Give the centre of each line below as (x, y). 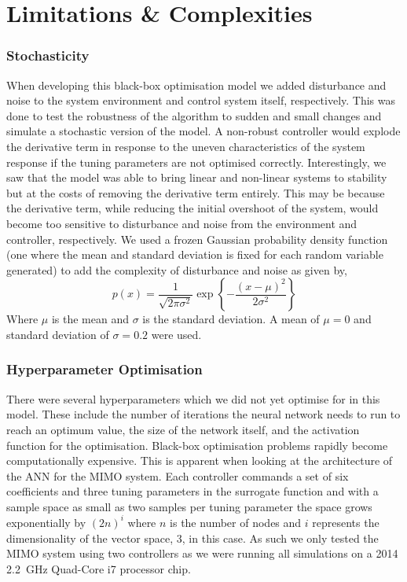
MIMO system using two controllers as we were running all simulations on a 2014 (202, 553)
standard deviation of (58, 334)
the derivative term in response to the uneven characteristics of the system (186, 146)
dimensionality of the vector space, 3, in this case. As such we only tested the (192, 538)
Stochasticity (48, 55)
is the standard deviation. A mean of (231, 319)
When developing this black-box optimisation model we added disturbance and (196, 85)
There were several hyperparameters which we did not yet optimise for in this (193, 398)
